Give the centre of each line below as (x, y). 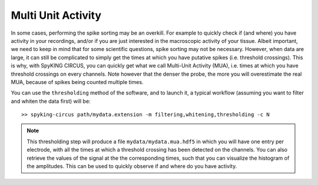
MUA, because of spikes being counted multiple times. (77, 82)
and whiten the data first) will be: (51, 101)
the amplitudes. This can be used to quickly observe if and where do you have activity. (132, 166)
